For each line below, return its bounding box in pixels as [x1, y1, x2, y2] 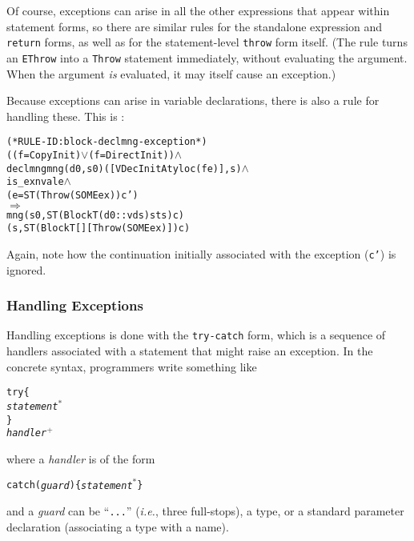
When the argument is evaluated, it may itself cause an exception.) [6, 65, 336, 82]
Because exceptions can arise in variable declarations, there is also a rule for [6, 92, 380, 109]
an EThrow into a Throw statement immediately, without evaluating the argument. [6, 49, 408, 66]
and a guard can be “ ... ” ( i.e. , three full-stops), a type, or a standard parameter [6, 503, 404, 519]
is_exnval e [6, 176, 64, 188]
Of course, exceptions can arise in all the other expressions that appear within [6, 2, 390, 18]
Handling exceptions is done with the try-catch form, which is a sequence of [6, 327, 386, 343]
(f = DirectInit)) [88, 149, 175, 161]
